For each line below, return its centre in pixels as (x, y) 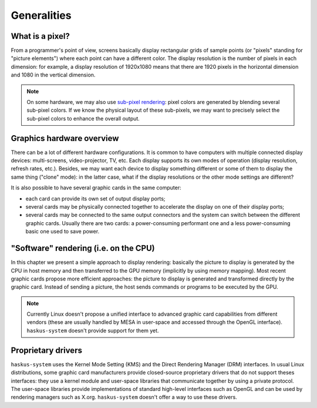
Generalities (41, 15)
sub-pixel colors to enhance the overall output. (83, 118)
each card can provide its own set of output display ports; (95, 198)
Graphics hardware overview (65, 138)
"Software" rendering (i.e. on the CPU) (83, 248)
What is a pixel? (40, 36)
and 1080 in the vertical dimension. (53, 75)
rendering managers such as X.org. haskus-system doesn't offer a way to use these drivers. (124, 397)
